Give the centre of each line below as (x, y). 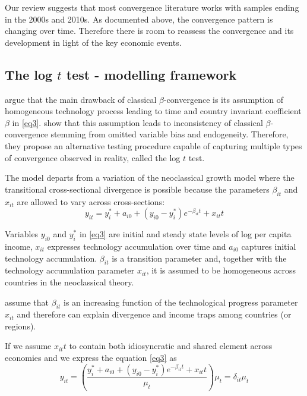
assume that (27, 302)
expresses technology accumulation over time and (137, 246)
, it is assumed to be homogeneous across (221, 270)
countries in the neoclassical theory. (69, 282)
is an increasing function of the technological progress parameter (181, 302)
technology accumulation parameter (70, 270)
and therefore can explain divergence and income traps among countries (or (154, 314)
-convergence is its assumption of (223, 99)
